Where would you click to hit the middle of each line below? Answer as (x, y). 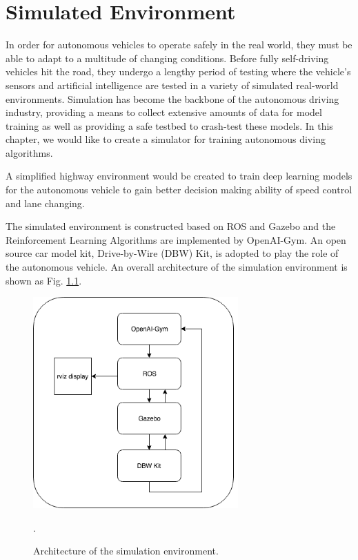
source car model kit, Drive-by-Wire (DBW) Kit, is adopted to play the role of (172, 253)
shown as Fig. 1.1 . (44, 280)
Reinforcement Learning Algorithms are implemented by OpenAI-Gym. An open (176, 239)
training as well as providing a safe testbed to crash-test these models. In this (169, 125)
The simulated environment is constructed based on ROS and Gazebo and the (171, 226)
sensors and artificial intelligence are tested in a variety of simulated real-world (172, 85)
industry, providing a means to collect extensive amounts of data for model (164, 112)
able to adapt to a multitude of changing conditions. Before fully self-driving (167, 58)
